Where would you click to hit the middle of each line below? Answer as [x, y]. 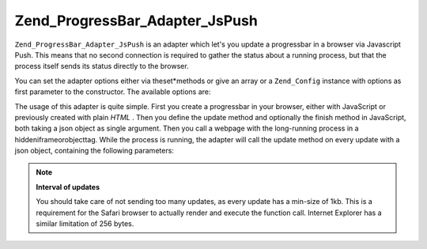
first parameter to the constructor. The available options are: [113, 92]
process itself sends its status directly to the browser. [102, 66]
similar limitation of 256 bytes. [85, 224]
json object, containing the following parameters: [94, 151]
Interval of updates [68, 187]
